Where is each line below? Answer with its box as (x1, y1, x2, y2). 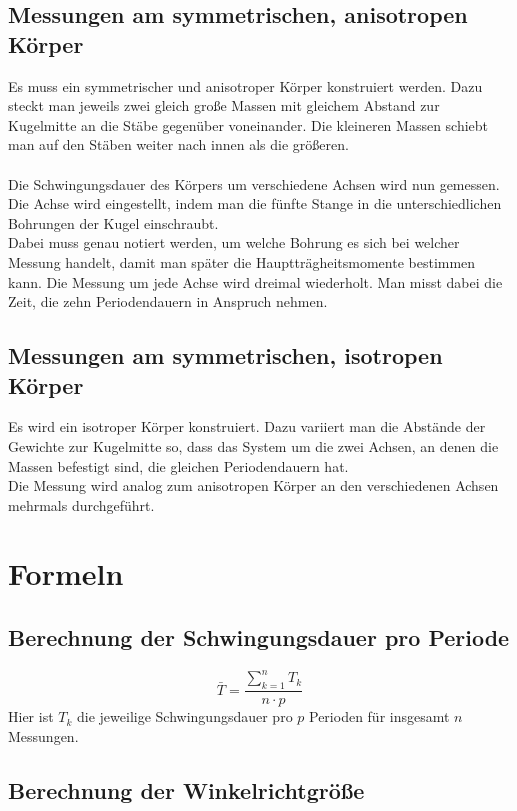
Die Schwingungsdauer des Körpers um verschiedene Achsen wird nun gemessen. (8, 173, 500, 194)
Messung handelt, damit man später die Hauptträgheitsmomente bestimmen (8, 251, 476, 272)
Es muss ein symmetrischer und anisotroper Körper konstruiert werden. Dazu (8, 75, 483, 96)
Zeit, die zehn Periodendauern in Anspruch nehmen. (8, 291, 328, 312)
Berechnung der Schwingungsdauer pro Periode (8, 622, 510, 653)
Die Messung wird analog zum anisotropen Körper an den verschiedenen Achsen (8, 475, 499, 496)
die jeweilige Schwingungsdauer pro (77, 706, 293, 727)
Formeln (8, 553, 124, 594)
